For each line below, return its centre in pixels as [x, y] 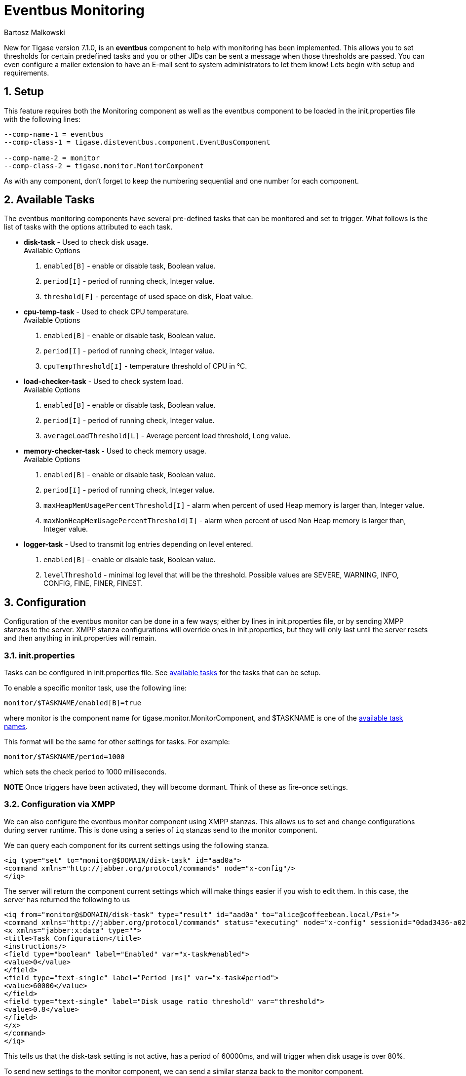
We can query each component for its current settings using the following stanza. [136, 845]
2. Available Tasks [49, 200]
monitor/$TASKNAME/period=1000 [64, 757]
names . [16, 727]
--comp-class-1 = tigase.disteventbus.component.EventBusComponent [137, 142]
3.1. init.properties [39, 655]
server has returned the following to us [67, 899]
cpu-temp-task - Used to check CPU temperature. [106, 312]
